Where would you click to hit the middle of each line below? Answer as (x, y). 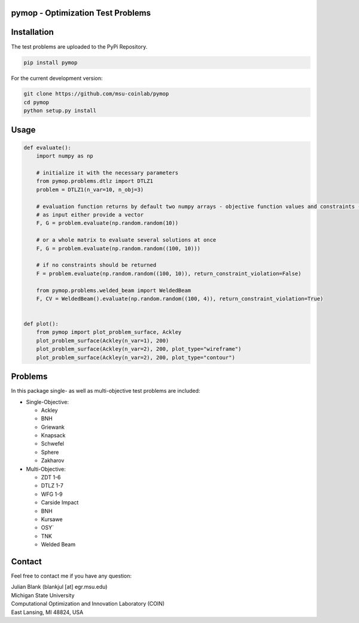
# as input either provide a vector (90, 215)
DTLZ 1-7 (52, 486)
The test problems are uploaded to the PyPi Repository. (79, 46)
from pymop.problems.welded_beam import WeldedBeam (114, 290)
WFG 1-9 (52, 494)
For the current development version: (57, 78)
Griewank (53, 427)
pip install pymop (51, 62)
